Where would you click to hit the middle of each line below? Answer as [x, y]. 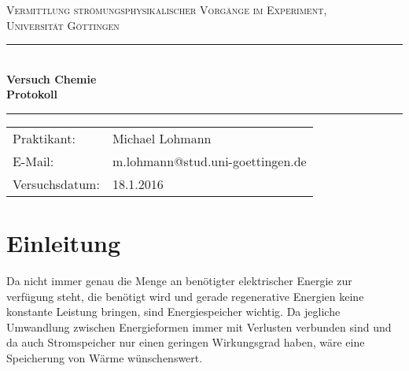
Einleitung [64, 243]
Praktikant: [44, 138]
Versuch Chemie [52, 78]
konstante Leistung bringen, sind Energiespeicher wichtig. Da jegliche [173, 312]
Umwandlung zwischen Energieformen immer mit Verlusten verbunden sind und [199, 326]
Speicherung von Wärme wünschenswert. [105, 358]
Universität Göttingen [63, 25]
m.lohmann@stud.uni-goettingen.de [209, 161]
